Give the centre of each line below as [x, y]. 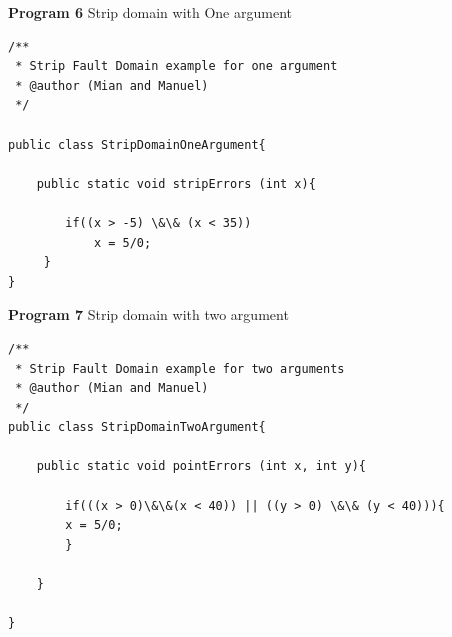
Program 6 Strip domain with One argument [150, 12]
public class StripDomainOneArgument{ [137, 144]
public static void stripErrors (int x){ [176, 183]
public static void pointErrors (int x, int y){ [201, 466]
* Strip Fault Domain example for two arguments [180, 368]
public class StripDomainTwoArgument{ [137, 427]
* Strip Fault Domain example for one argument [176, 66]
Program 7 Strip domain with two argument [148, 314]
